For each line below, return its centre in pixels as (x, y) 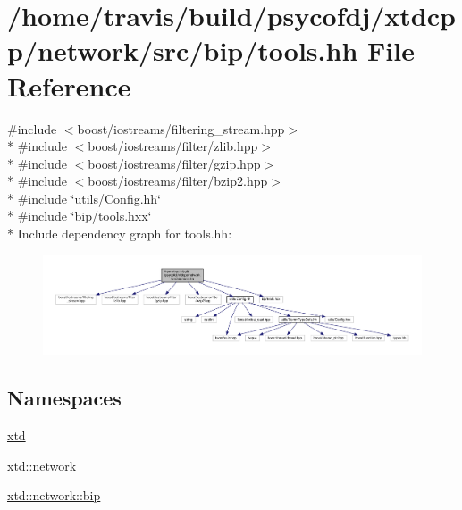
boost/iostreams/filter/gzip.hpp (174, 163)
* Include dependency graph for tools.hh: (120, 234)
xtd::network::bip (54, 495)
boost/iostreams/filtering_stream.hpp (181, 128)
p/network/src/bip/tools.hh (183, 50)
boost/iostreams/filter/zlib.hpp (173, 146)
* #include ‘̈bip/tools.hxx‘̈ (80, 216)
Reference (69, 85)
